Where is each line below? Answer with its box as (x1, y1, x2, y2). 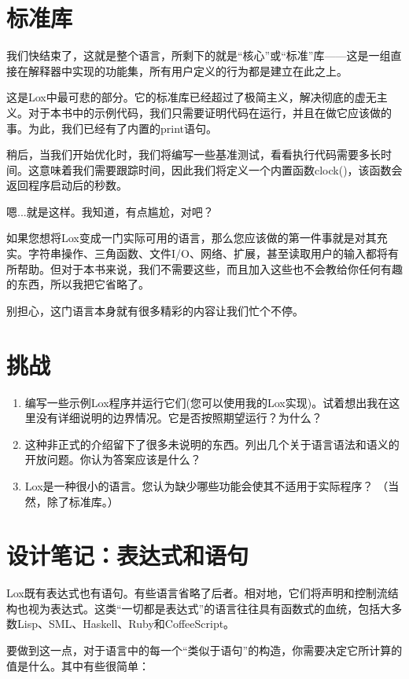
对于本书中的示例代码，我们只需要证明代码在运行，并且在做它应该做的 (28, 104, 392, 120)
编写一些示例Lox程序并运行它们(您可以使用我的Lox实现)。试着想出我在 (24, 394, 389, 410)
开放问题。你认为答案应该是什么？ (24, 451, 201, 468)
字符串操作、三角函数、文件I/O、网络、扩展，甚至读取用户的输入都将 (28, 245, 388, 262)
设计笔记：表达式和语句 (6, 539, 249, 571)
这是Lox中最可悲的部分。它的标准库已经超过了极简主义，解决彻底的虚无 (6, 89, 377, 105)
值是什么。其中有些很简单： (6, 657, 149, 673)
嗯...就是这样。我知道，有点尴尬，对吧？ (6, 203, 214, 219)
